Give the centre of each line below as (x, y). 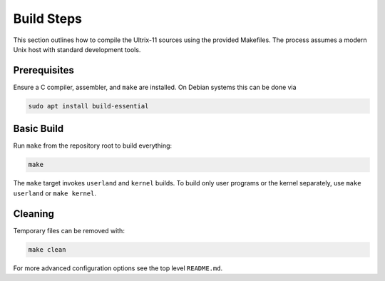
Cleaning (34, 214)
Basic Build (38, 129)
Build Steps (47, 19)
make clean (47, 249)
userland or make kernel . (55, 193)
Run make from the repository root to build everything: (93, 145)
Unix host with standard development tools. (77, 49)
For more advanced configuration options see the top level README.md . (118, 268)
